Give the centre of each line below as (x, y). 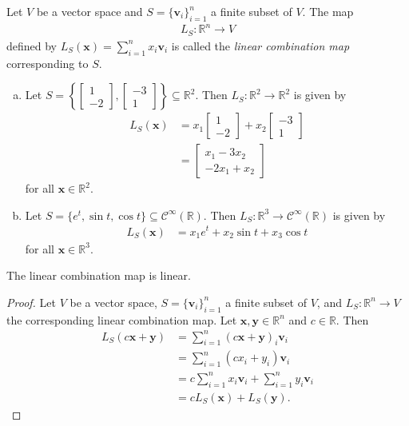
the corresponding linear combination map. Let (122, 319)
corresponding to (48, 63)
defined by (32, 45)
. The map (328, 11)
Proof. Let (31, 302)
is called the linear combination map (260, 45)
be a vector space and (89, 11)
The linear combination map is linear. (99, 275)
